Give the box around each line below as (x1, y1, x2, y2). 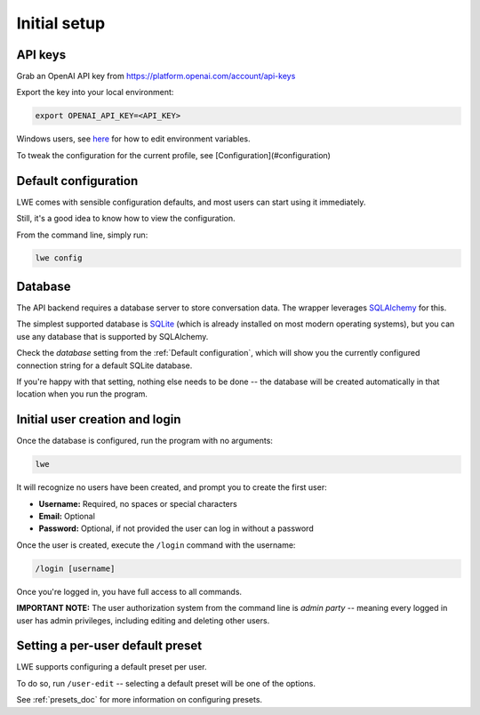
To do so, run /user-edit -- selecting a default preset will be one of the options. (16, 678, 316, 688)
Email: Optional (38, 510, 95, 521)
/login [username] (35, 563, 116, 574)
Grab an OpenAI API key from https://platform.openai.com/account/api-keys (16, 71, 296, 82)
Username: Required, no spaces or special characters (38, 498, 237, 509)
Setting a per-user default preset (16, 639, 203, 654)
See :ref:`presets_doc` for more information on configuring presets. (16, 695, 262, 705)
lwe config (35, 253, 83, 263)
